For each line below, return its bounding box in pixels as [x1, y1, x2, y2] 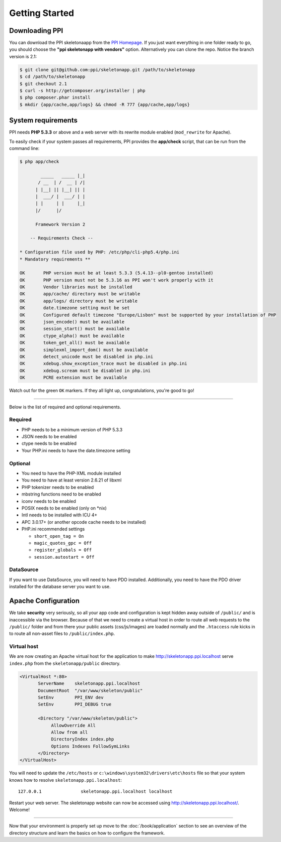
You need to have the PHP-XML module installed [21, 470, 121, 476]
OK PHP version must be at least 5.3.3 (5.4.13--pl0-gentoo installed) [19, 270, 213, 276]
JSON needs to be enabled [21, 434, 77, 440]
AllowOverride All [51, 722, 96, 728]
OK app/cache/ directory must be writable [19, 291, 140, 297]
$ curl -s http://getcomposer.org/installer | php [19, 88, 146, 93]
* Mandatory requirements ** [19, 256, 91, 262]
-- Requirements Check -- [30, 236, 93, 241]
